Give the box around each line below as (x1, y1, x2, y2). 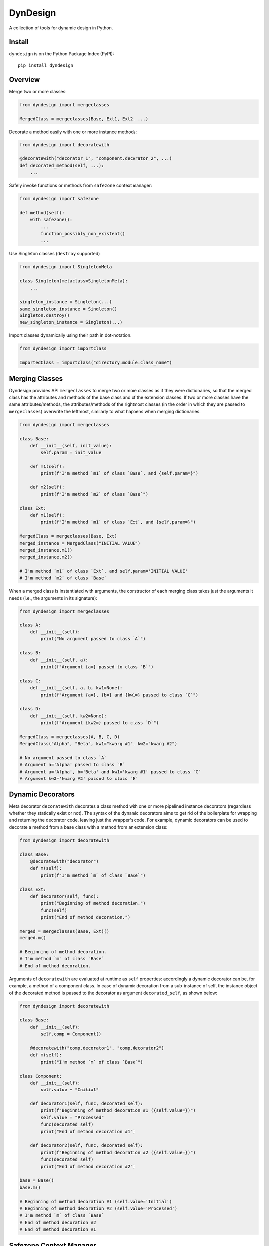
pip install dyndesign (18, 62, 74, 68)
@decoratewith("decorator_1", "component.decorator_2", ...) (19, 156, 172, 161)
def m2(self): (30, 484, 65, 490)
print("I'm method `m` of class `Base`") (40, 1059, 143, 1065)
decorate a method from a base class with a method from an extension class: (9, 824, 168, 830)
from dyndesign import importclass (19, 346, 107, 351)
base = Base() (19, 1178, 54, 1183)
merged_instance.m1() (19, 547, 73, 553)
